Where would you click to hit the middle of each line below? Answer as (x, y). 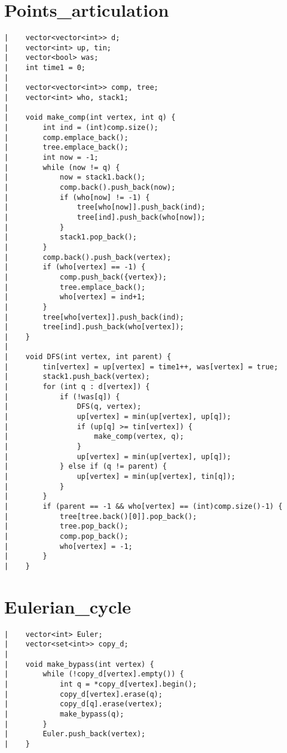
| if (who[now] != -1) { (77, 197)
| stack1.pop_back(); (71, 237)
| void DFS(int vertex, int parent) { (88, 357)
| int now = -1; (51, 157)
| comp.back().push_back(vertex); (88, 257)
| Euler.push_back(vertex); (75, 734)
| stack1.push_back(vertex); (77, 377)
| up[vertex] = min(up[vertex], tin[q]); (120, 476)
